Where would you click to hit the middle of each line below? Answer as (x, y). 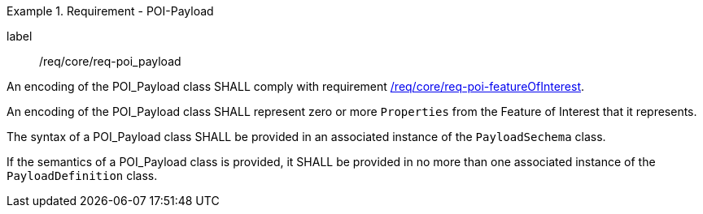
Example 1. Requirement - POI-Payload (110, 11)
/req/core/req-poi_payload (110, 61)
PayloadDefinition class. (82, 175)
